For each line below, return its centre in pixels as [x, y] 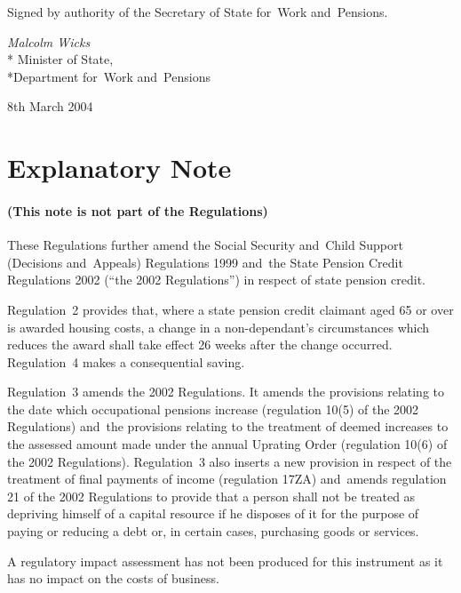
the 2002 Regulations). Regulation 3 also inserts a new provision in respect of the [230, 461]
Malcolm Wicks [49, 41]
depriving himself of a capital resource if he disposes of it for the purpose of [213, 513]
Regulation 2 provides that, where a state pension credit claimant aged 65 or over [230, 309]
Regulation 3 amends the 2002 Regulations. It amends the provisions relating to [226, 392]
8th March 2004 [50, 106]
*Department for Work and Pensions [109, 76]
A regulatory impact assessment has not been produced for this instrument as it [225, 561]
